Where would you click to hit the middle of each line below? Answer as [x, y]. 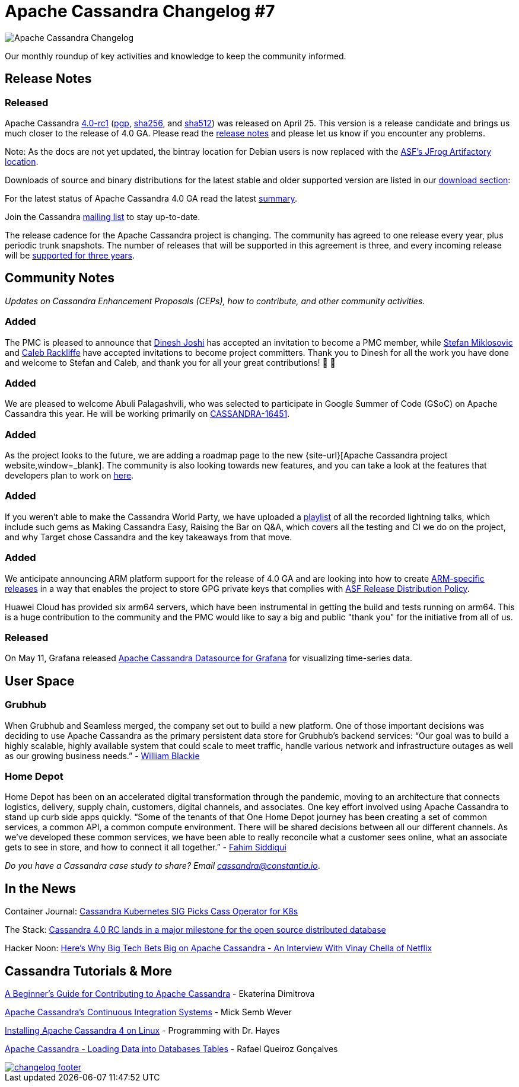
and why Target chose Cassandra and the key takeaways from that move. [149, 537]
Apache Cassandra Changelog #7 [140, 11]
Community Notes [60, 278]
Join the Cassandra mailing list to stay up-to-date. [103, 216]
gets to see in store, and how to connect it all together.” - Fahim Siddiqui [146, 847]
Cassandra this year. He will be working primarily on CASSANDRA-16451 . [147, 414]
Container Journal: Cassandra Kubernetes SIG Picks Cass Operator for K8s [152, 911]
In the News [41, 888]
